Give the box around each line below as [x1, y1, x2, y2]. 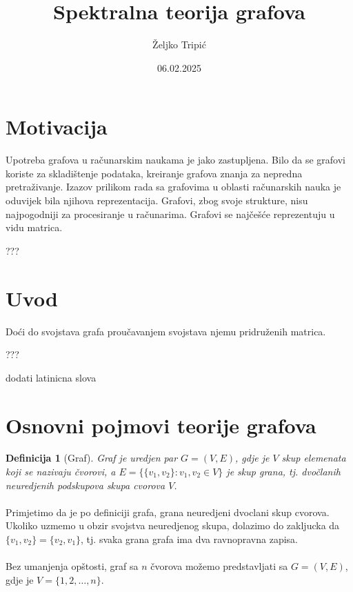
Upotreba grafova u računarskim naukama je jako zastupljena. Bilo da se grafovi [6, 152, 345, 167]
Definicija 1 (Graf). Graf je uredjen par [6, 451, 178, 465]
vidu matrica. [6, 220, 63, 235]
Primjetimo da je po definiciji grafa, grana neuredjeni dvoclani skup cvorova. [6, 504, 330, 519]
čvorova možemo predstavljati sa [150, 559, 288, 573]
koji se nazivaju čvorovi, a [6, 464, 116, 479]
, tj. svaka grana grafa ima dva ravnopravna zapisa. [81, 532, 299, 546]
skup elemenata [281, 451, 346, 465]
